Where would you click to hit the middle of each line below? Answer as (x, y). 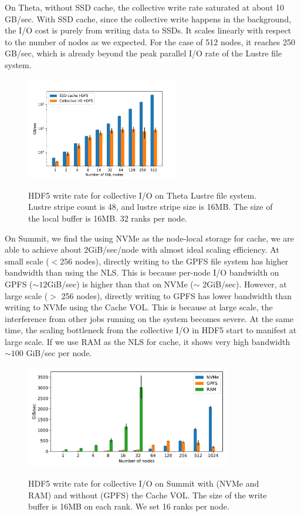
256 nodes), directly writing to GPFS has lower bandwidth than (176, 295)
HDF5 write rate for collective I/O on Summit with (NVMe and (144, 483)
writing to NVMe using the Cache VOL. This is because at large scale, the (139, 307)
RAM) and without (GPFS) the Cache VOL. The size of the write (148, 495)
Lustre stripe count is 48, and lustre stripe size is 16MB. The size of (150, 207)
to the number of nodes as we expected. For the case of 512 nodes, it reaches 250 (150, 41)
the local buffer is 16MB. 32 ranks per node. (108, 218)
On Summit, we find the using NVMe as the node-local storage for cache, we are (150, 238)
